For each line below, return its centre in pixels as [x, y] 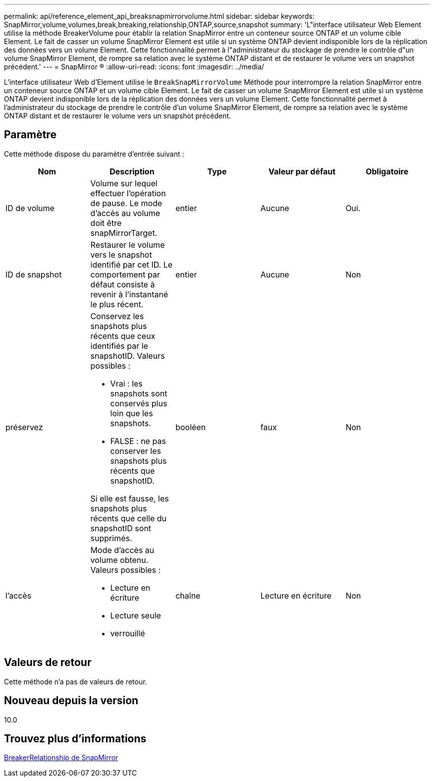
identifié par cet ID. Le [132, 264]
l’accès [19, 595]
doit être [106, 223]
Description [132, 171]
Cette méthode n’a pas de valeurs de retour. [76, 681]
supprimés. [111, 538]
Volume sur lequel [124, 183]
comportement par [125, 274]
